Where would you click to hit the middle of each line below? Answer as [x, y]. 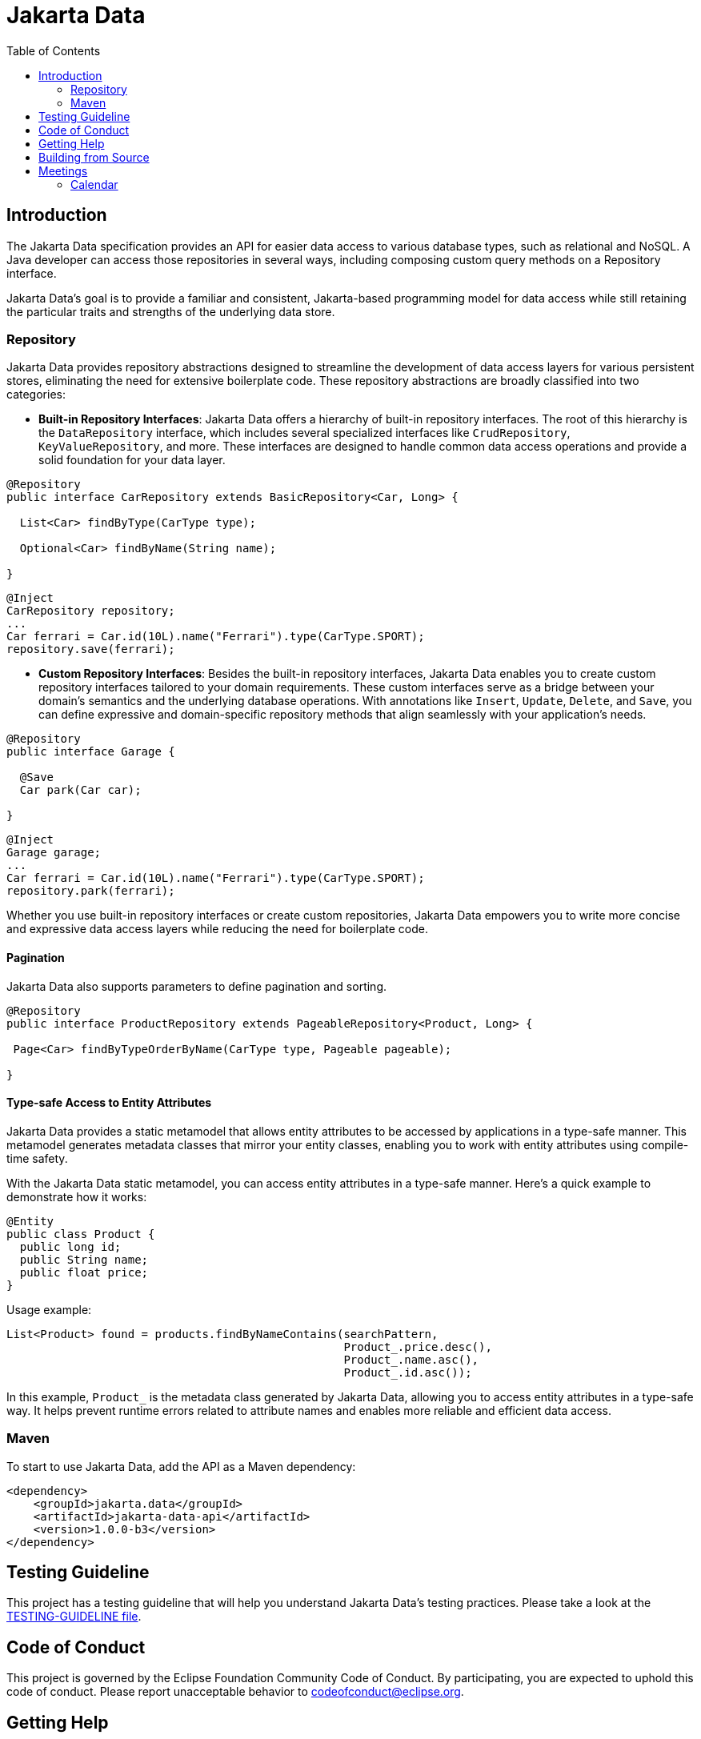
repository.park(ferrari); [91, 891]
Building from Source [94, 157]
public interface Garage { [91, 752]
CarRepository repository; [91, 611]
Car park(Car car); [80, 790]
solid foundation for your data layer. [132, 460]
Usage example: [49, 1309]
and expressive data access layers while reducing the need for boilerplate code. [218, 929]
